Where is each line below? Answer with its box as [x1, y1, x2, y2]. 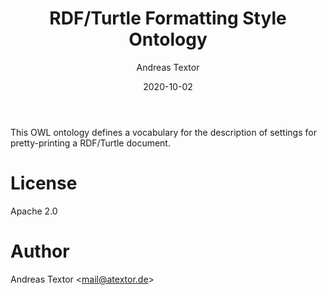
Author [10, 240, 70, 263]
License [10, 172, 78, 195]
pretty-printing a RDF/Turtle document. [10, 137, 171, 149]
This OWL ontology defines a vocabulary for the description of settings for [10, 126, 317, 138]
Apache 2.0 [10, 205, 58, 217]
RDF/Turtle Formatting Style [49, 7, 287, 30]
